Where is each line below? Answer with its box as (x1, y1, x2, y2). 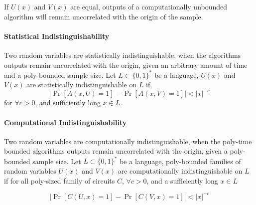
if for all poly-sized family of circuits (4, 175, 115, 186)
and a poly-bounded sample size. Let (4, 69, 116, 80)
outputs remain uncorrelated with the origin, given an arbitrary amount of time (4, 59, 248, 70)
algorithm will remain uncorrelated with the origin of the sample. (4, 11, 203, 21)
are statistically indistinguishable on (26, 79, 137, 90)
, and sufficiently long (35, 97, 101, 108)
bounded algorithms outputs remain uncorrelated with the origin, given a (4, 146, 228, 156)
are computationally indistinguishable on (118, 166, 243, 176)
